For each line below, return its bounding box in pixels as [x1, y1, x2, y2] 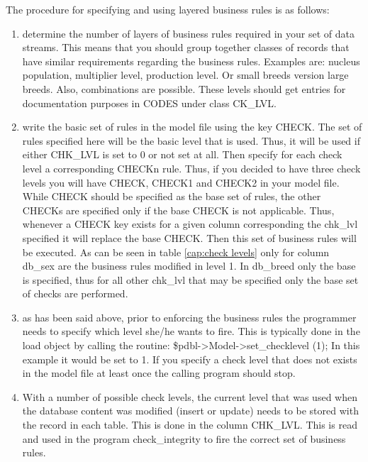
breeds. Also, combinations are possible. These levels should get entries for [22, 81, 346, 96]
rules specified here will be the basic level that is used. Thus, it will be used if [22, 133, 360, 148]
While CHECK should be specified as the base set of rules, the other [22, 189, 321, 204]
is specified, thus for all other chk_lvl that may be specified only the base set [22, 272, 359, 287]
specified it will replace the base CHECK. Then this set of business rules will [22, 230, 357, 245]
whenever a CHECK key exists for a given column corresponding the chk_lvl [22, 216, 358, 231]
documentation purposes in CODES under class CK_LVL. [22, 95, 277, 110]
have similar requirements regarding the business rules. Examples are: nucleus [22, 53, 360, 68]
